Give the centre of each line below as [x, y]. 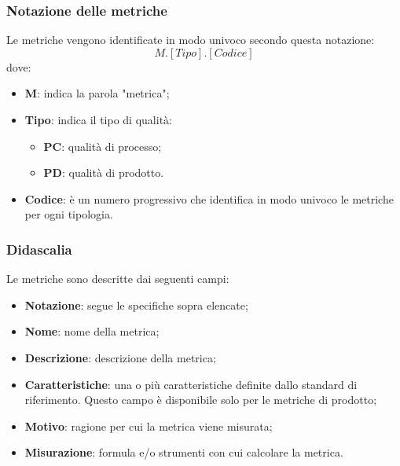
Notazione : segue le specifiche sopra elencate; [136, 305]
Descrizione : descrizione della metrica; [120, 357]
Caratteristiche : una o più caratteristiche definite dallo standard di [191, 384]
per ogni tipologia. [69, 214]
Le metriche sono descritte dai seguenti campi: [118, 279]
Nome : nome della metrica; [92, 331]
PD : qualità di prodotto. [104, 172]
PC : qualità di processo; [103, 146]
